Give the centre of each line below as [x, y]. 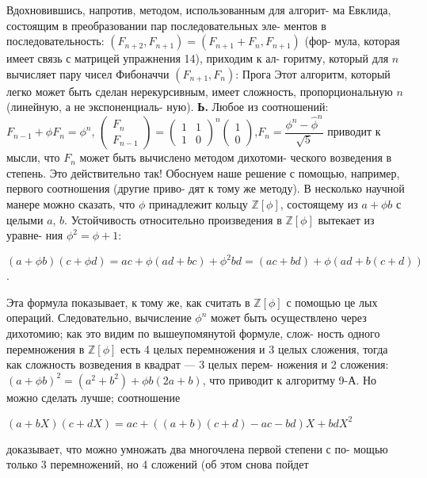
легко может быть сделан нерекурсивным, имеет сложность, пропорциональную [200, 91]
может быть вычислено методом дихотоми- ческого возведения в [236, 157]
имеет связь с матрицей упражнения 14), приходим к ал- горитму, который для [198, 58]
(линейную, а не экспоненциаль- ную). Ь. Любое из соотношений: [168, 107]
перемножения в [46, 348]
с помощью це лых [332, 302]
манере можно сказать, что [71, 203]
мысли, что [33, 157]
